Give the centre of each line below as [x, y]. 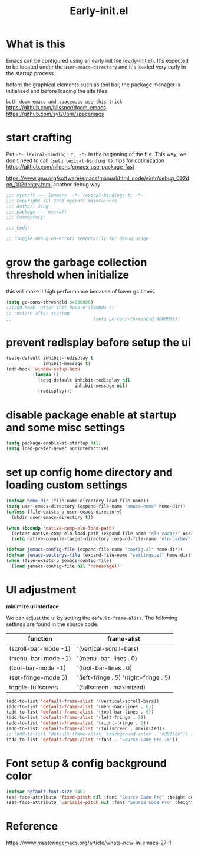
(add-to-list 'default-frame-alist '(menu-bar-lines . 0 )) [80, 706]
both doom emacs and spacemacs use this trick [64, 102]
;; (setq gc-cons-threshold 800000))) [93, 319]
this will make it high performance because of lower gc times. [81, 291]
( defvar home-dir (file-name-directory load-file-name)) [77, 501]
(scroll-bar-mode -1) [40, 648]
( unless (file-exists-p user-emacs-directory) [64, 512]
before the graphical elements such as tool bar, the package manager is [93, 85]
